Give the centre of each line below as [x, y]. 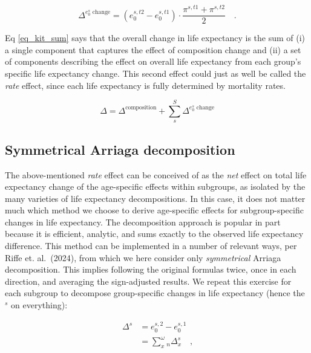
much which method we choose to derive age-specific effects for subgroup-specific [154, 210]
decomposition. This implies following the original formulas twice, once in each [151, 269]
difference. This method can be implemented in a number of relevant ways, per [151, 246]
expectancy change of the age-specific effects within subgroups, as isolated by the [155, 186]
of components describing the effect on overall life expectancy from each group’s [153, 61]
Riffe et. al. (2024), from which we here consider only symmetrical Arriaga [143, 257]
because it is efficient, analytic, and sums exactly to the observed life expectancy [154, 234]
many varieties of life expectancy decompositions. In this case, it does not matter [155, 198]
